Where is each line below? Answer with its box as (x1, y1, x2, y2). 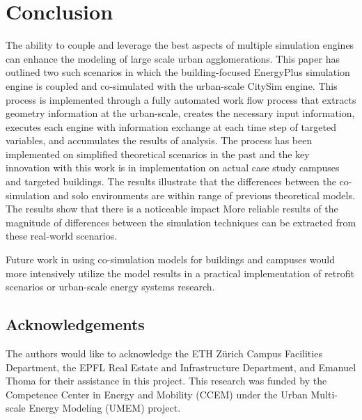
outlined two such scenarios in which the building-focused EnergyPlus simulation (6, 65, 350, 79)
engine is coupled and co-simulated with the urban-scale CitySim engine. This (6, 78, 338, 93)
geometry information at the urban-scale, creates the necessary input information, (6, 106, 355, 120)
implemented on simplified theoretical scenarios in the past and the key (6, 146, 310, 161)
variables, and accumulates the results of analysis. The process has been (6, 133, 313, 148)
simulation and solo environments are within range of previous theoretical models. (6, 187, 355, 202)
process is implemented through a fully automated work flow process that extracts (6, 92, 356, 107)
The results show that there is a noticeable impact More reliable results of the (6, 201, 338, 216)
